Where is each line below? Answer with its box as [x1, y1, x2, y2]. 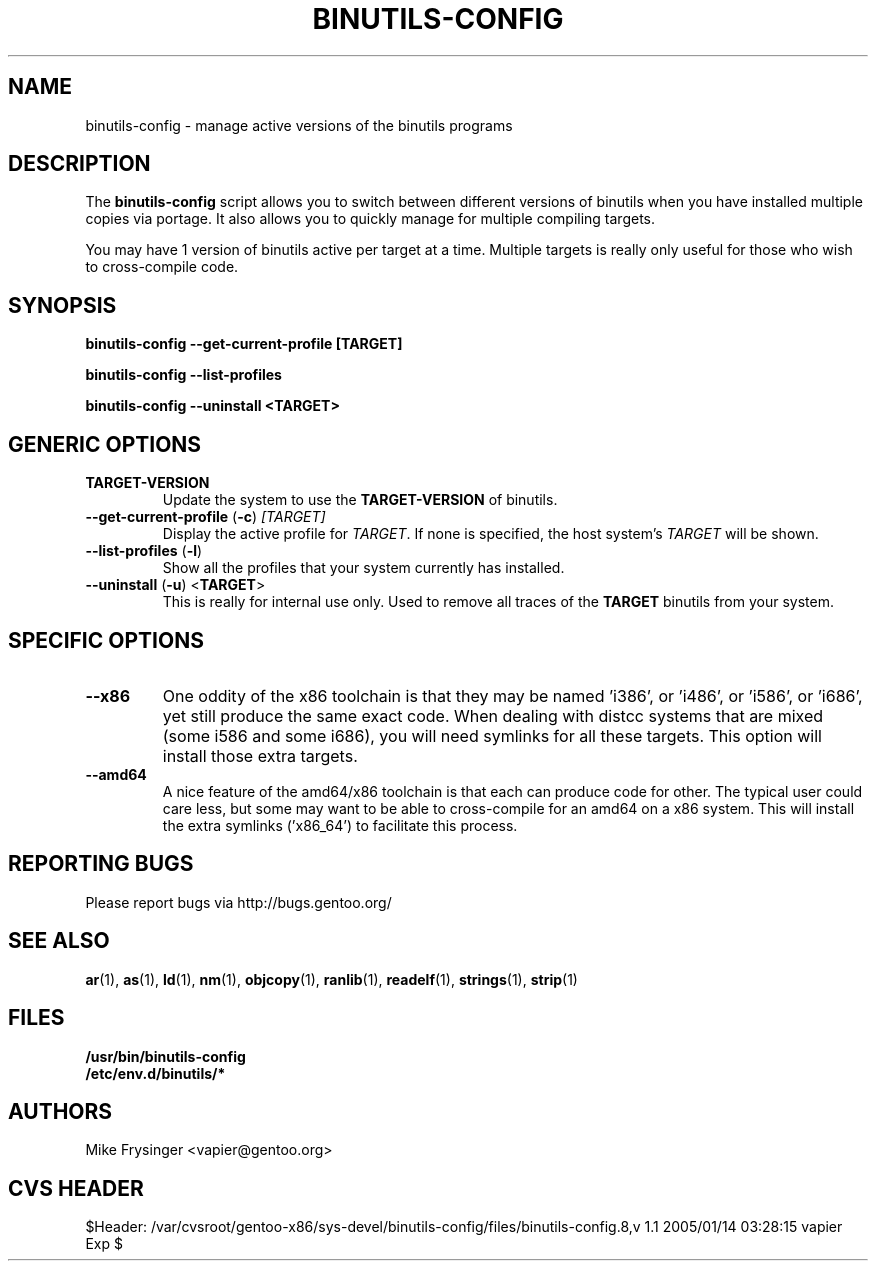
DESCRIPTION [8, 151, 151, 177]
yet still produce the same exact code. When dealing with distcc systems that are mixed [162, 705, 824, 726]
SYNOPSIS [8, 292, 117, 318]
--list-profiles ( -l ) [85, 542, 203, 560]
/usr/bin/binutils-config [85, 1047, 246, 1065]
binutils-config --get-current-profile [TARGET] [85, 335, 403, 353]
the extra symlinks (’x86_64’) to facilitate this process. [162, 816, 518, 834]
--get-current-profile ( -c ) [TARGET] [85, 508, 326, 526]
